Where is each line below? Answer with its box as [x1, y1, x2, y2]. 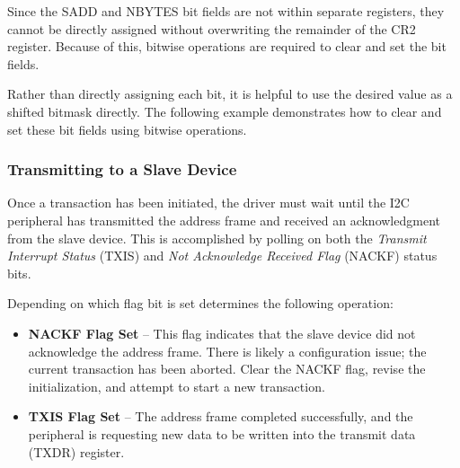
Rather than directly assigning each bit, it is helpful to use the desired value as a [7, 84, 453, 103]
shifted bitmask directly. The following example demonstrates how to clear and [7, 102, 442, 120]
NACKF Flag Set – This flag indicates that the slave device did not [28, 323, 416, 342]
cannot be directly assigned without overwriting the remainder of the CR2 [7, 19, 416, 38]
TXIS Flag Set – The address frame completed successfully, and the [28, 407, 413, 426]
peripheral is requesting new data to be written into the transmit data [28, 424, 416, 443]
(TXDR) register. [28, 442, 125, 461]
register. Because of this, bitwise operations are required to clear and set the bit [7, 37, 447, 56]
